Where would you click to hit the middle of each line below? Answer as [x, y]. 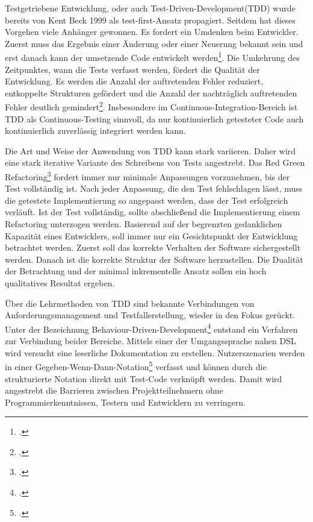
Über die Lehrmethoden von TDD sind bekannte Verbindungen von [130, 303]
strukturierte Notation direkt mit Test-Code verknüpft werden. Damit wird [144, 378]
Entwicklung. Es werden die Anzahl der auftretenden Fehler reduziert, [134, 81]
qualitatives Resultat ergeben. [60, 283]
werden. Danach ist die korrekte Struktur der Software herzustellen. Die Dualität [154, 259]
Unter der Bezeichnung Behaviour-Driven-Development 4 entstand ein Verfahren [151, 328]
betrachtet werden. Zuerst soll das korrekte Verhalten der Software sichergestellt [153, 247]
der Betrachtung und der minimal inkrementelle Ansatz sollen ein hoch [136, 271]
